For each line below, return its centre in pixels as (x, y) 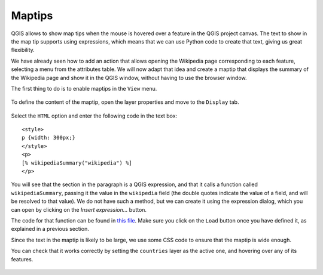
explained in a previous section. (50, 229)
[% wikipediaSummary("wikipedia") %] (77, 163)
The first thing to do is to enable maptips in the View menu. (84, 88)
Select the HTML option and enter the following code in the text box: (94, 116)
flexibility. (23, 50)
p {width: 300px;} (49, 138)
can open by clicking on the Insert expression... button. (79, 209)
